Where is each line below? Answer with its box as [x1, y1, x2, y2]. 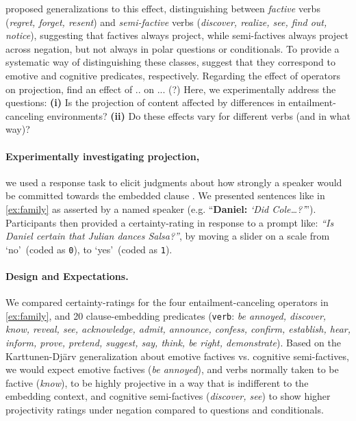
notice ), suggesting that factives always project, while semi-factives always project [5, 28, 349, 42]
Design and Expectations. [5, 268, 129, 283]
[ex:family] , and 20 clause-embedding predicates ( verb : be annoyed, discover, [5, 308, 327, 322]
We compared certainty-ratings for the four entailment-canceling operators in [5, 295, 329, 309]
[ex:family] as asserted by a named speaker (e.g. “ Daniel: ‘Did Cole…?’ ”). [5, 201, 316, 216]
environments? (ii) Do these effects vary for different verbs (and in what [47, 108, 351, 123]
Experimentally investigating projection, [5, 149, 200, 163]
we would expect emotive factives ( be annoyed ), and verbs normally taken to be [5, 362, 339, 377]
